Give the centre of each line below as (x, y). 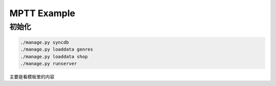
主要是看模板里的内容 (32, 76)
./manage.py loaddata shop (54, 56)
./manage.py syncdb (44, 42)
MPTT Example (42, 13)
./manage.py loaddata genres (57, 50)
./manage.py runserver (49, 63)
